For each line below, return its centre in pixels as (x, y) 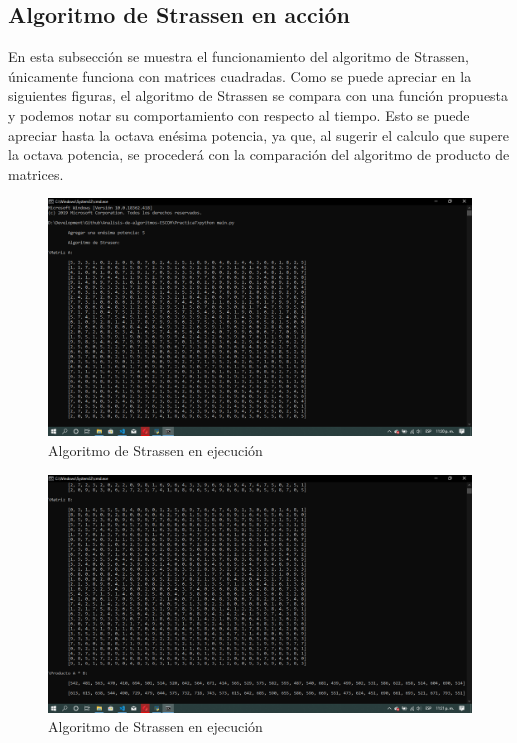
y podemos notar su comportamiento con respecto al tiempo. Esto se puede (239, 114)
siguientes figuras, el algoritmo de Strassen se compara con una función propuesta (258, 95)
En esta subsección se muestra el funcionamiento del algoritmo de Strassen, (238, 56)
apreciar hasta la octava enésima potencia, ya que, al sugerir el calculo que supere (258, 134)
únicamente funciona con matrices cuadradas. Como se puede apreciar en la (240, 75)
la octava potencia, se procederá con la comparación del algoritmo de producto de (259, 154)
